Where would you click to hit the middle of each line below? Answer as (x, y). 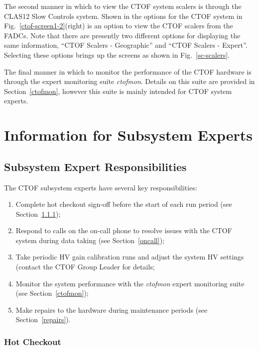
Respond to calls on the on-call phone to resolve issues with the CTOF (124, 230)
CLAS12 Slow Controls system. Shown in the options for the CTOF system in (123, 16)
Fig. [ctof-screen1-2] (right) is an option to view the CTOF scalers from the (119, 26)
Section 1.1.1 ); (38, 214)
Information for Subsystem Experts (128, 135)
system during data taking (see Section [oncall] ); (90, 240)
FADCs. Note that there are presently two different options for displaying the (122, 35)
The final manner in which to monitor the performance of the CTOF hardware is (128, 71)
